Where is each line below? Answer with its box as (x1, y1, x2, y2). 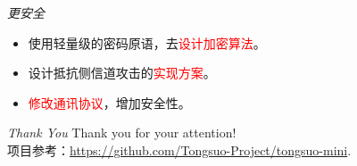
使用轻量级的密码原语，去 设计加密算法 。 (28, 33, 266, 52)
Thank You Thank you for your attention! (7, 123, 237, 142)
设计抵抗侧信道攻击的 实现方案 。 (28, 63, 216, 82)
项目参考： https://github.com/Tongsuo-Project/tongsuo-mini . (7, 140, 352, 159)
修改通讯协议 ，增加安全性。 (28, 93, 191, 112)
